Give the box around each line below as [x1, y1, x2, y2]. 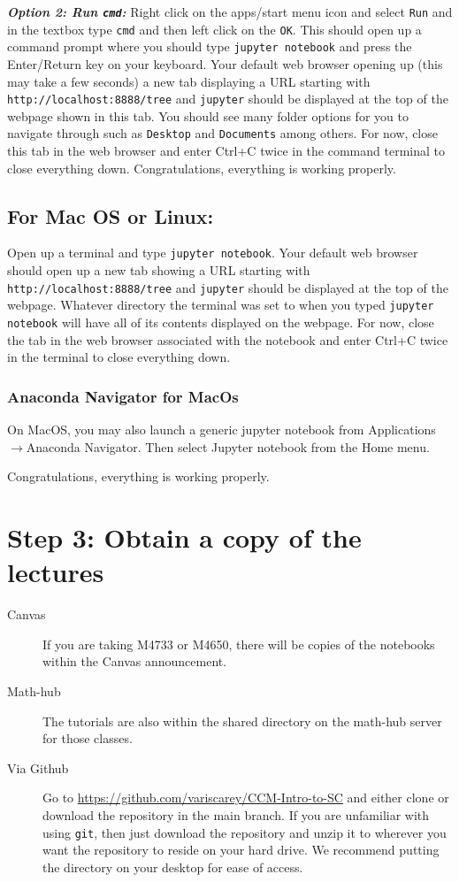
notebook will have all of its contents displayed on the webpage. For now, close [7, 313, 434, 332]
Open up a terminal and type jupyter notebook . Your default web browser [7, 243, 418, 262]
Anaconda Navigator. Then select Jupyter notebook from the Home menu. [26, 437, 430, 456]
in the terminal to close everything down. [7, 348, 231, 366]
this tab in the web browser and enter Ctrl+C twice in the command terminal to [7, 142, 445, 160]
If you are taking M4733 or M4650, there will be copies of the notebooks [42, 634, 435, 653]
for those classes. [42, 729, 133, 748]
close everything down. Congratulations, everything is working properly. [7, 158, 396, 177]
